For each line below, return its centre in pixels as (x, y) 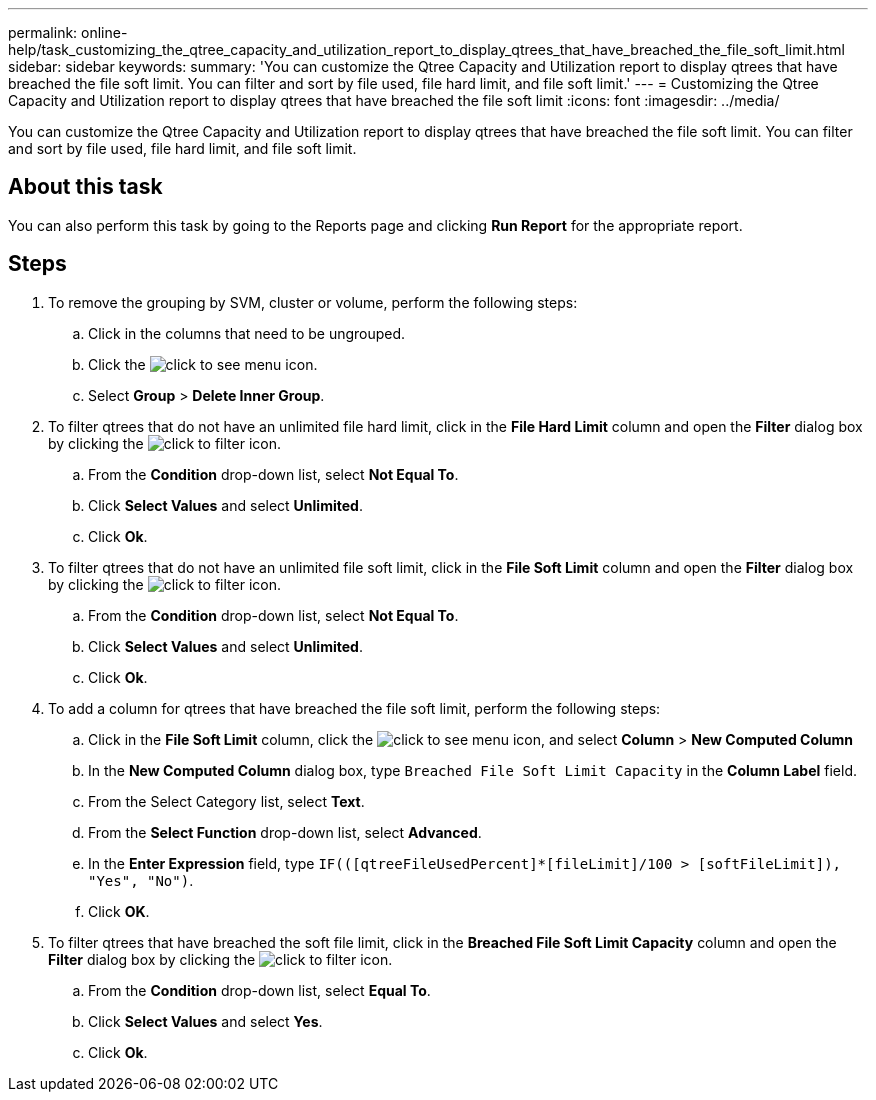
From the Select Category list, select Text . (226, 801)
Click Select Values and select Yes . (205, 1021)
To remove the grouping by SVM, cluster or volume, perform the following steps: (313, 302)
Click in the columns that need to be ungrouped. (247, 333)
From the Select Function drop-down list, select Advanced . (285, 832)
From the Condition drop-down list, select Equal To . (259, 990)
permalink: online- (68, 32)
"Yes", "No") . (141, 880)
